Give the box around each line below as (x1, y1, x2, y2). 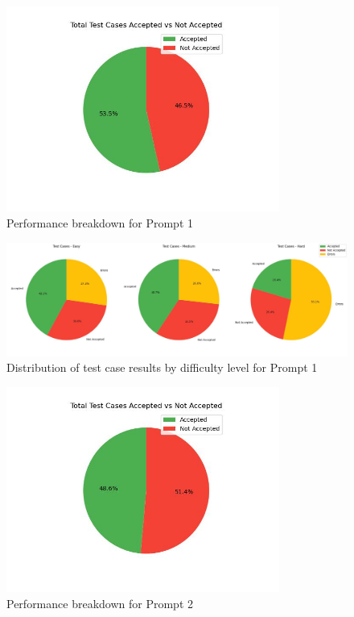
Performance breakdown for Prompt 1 (6, 214, 193, 231)
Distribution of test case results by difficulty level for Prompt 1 (6, 359, 318, 376)
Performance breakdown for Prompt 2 (6, 594, 193, 611)
